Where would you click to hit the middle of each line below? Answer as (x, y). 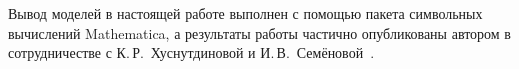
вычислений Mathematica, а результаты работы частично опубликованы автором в (259, 32)
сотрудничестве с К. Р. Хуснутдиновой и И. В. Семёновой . (191, 52)
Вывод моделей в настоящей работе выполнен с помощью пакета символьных (245, 13)
